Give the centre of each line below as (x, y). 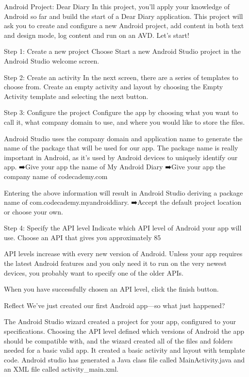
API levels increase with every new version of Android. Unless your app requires (123, 254)
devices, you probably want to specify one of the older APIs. (94, 272)
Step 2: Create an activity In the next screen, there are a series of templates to (121, 77)
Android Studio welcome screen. (52, 60)
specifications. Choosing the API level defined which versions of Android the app (124, 331)
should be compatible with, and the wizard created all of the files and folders (118, 340)
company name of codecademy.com (56, 176)
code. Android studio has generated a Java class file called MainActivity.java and (124, 359)
